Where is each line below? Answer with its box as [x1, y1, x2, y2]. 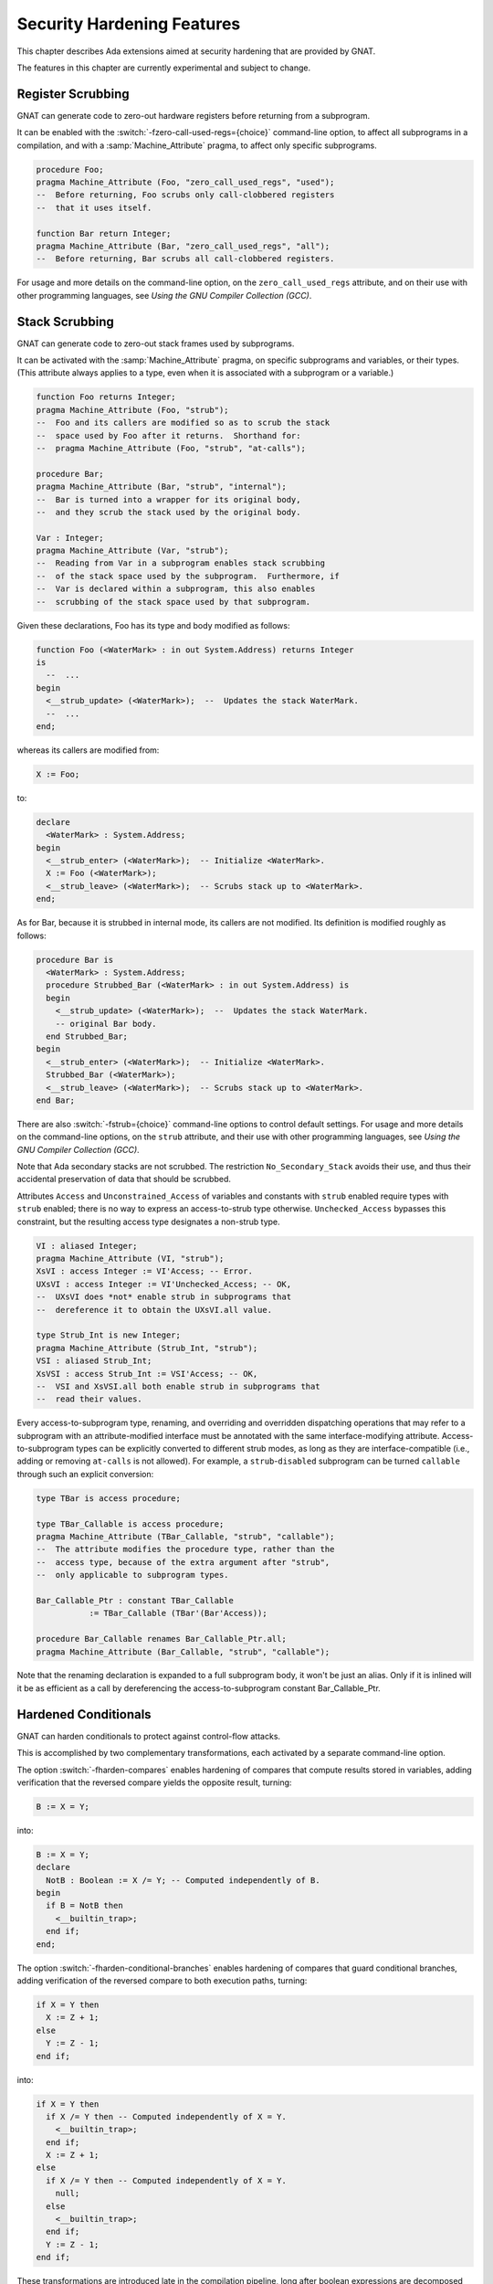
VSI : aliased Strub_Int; [36, 1356, 152, 1366]
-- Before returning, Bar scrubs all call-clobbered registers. [36, 254, 335, 264]
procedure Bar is [36, 955, 114, 965]
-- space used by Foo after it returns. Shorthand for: [36, 430, 301, 440]
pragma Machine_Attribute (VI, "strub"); [36, 1253, 225, 1264]
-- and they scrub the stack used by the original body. [36, 507, 301, 517]
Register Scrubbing [16, 86, 130, 101]
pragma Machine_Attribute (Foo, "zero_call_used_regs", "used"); [36, 177, 335, 187]
